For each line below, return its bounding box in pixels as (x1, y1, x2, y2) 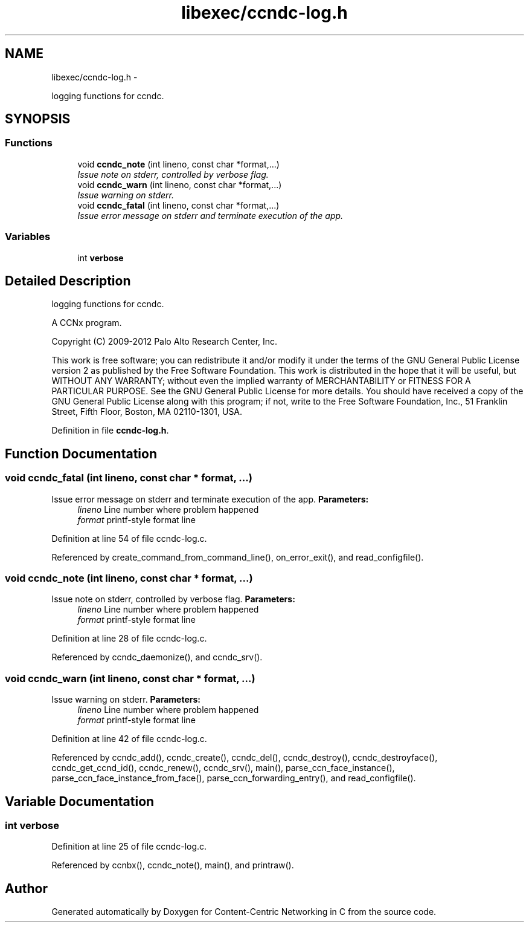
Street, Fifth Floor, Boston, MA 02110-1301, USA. (51, 406, 243, 417)
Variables (5, 230, 51, 243)
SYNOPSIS (5, 111, 71, 127)
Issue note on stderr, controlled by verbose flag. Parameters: (51, 594, 295, 605)
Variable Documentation (5, 793, 155, 809)
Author (5, 880, 48, 896)
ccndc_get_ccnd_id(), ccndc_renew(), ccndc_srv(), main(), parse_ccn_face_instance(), (51, 763, 395, 773)
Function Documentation (5, 446, 157, 461)
